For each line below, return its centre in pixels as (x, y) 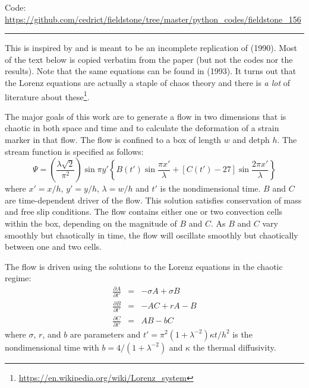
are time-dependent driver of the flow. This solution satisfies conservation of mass (153, 200)
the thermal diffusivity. (234, 347)
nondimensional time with (52, 347)
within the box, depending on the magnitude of (91, 223)
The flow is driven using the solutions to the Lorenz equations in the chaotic (144, 266)
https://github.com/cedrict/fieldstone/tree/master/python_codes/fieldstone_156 (153, 19)
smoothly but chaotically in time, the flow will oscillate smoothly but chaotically (152, 235)
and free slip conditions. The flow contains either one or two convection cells (144, 212)
